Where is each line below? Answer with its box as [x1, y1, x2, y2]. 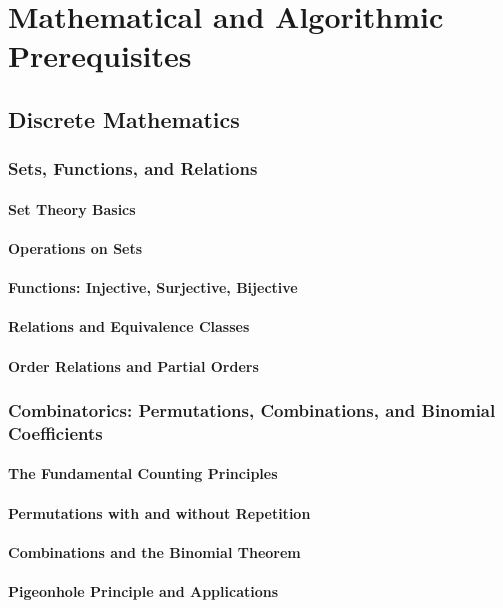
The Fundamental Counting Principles [8, 463, 278, 484]
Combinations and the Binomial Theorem [8, 541, 301, 562]
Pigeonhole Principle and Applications [8, 581, 279, 602]
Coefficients [8, 420, 103, 445]
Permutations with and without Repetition [8, 502, 311, 523]
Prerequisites [8, 35, 192, 76]
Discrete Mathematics [8, 103, 240, 134]
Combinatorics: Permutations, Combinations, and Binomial [8, 398, 496, 423]
